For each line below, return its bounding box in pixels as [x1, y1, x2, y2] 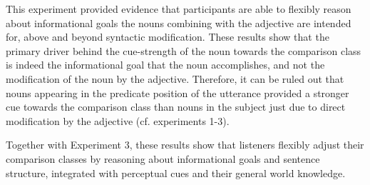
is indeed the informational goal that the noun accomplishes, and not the [6, 57, 325, 72]
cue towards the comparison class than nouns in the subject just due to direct [6, 99, 346, 114]
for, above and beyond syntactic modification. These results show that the [6, 29, 329, 44]
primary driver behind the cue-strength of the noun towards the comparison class [6, 43, 361, 58]
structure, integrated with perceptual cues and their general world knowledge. [6, 165, 346, 180]
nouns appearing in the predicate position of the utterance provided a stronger [6, 85, 349, 100]
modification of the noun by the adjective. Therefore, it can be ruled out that [6, 71, 344, 86]
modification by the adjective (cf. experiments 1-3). [6, 113, 230, 128]
